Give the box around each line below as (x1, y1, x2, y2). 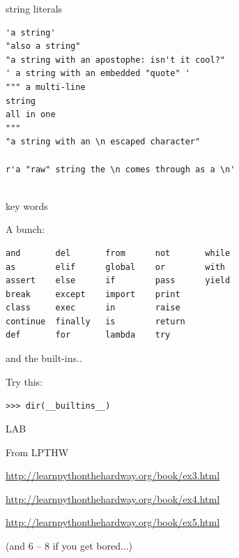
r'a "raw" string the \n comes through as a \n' (6, 164, 236, 174)
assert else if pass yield (6, 276, 231, 286)
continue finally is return (6, 316, 185, 326)
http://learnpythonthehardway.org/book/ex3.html (6, 468, 220, 483)
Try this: (6, 374, 43, 389)
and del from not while (6, 248, 231, 258)
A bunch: (6, 222, 45, 236)
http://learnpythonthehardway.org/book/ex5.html (6, 515, 220, 529)
